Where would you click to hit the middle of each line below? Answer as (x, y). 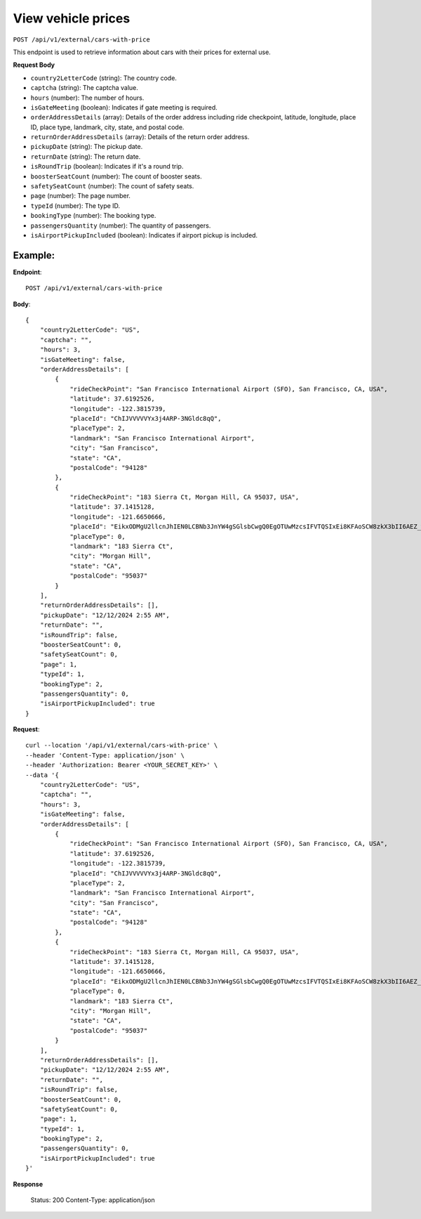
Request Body (34, 65)
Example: (34, 255)
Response (28, 1184)
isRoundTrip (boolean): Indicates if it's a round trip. (107, 167)
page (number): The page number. (81, 196)
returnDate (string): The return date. (86, 156)
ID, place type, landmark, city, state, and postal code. (107, 127)
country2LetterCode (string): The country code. (103, 78)
